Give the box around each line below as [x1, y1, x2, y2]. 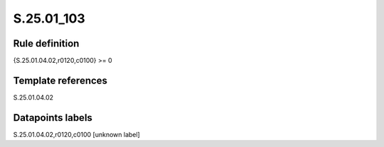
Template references [13, 74, 108, 86]
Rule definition [13, 37, 80, 49]
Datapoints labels [13, 112, 92, 124]
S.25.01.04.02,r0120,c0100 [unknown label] [13, 130, 140, 139]
